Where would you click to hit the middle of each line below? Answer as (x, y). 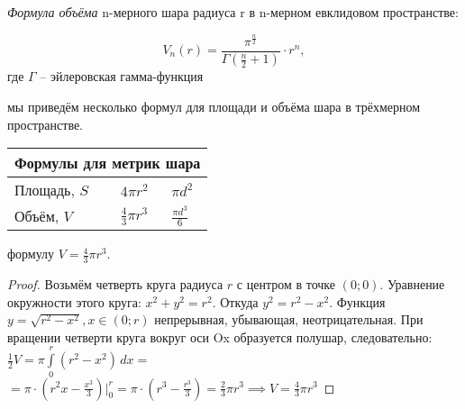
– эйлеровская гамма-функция (122, 76)
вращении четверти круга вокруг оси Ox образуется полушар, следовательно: (220, 336)
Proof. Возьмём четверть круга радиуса (115, 284)
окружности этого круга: (74, 301)
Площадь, (45, 190)
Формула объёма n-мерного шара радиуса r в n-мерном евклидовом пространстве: (233, 12)
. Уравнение (412, 284)
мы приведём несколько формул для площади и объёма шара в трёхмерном (214, 107)
